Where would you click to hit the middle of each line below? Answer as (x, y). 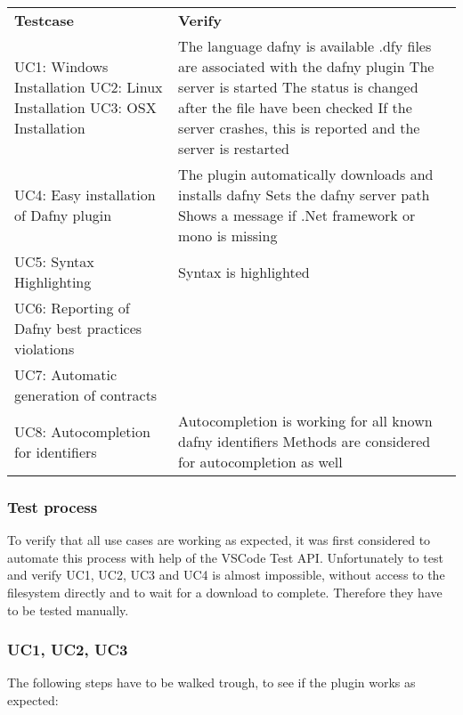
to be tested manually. (68, 609)
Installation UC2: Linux (89, 87)
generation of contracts (86, 395)
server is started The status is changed (298, 87)
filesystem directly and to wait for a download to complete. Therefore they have (225, 592)
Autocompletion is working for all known (305, 421)
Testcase (44, 20)
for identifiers (56, 451)
